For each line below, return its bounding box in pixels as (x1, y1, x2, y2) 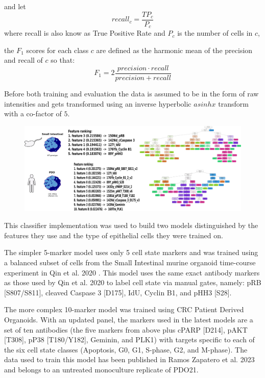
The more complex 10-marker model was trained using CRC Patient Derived (4, 304, 244, 315)
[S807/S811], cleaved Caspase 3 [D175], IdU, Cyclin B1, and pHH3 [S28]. (4, 287, 232, 297)
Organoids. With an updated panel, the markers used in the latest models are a (4, 314, 253, 324)
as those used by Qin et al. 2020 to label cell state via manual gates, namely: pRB (4, 277, 261, 288)
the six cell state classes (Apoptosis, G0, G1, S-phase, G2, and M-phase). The (4, 344, 248, 355)
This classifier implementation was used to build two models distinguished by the (4, 220, 258, 231)
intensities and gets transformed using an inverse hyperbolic (4, 98, 191, 109)
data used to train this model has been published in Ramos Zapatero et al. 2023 (4, 354, 255, 365)
